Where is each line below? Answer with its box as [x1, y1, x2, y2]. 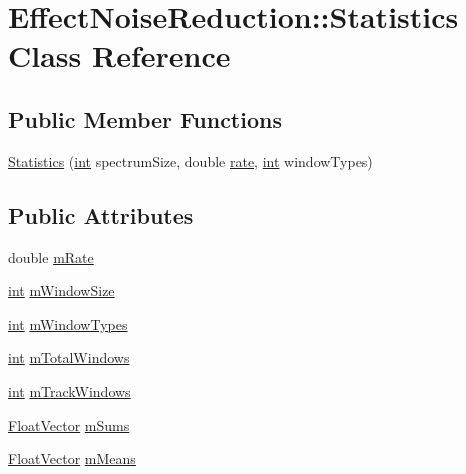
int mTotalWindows [8, 347, 130, 368]
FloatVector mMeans [8, 448, 136, 469]
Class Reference [8, 35, 231, 76]
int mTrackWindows [8, 380, 131, 401]
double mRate [8, 246, 94, 267]
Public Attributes [8, 199, 194, 230]
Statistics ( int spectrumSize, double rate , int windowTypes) [8, 150, 373, 171]
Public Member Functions [8, 103, 282, 134]
